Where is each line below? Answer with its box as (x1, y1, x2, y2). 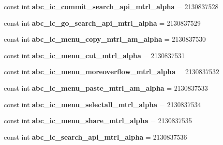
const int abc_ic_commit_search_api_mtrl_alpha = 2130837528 (4, 1, 219, 11)
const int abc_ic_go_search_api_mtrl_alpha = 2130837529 (4, 17, 201, 28)
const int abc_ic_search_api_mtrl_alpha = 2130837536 (4, 131, 187, 142)
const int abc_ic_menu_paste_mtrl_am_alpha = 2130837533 (4, 82, 208, 93)
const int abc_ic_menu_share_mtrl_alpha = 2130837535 (4, 115, 192, 126)
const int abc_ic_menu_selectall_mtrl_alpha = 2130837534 (4, 99, 201, 109)
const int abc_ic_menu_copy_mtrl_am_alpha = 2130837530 (4, 34, 206, 44)
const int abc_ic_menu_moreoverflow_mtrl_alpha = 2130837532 (4, 66, 219, 77)
